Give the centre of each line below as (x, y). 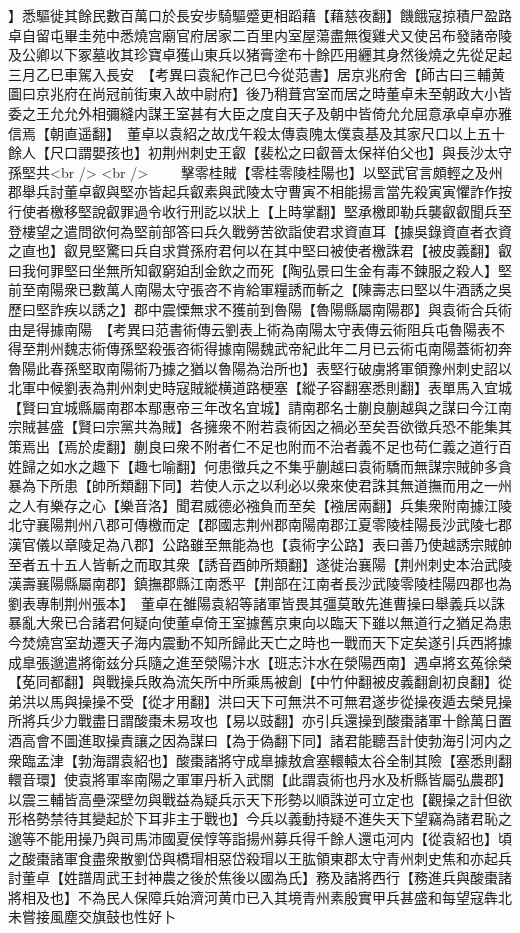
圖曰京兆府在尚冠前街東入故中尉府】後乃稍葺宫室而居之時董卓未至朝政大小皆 (260, 93)
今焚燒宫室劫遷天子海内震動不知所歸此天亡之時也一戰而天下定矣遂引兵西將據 (260, 642)
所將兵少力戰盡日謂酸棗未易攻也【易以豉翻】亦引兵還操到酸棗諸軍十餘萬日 (253, 720)
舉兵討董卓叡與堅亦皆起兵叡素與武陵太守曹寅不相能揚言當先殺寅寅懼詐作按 (266, 191)
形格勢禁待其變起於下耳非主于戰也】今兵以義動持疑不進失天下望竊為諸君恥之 (260, 818)
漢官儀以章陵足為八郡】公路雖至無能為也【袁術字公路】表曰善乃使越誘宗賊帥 (260, 544)
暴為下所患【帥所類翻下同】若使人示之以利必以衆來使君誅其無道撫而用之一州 (260, 485)
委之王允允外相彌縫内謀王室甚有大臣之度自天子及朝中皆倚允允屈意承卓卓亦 (253, 112)
